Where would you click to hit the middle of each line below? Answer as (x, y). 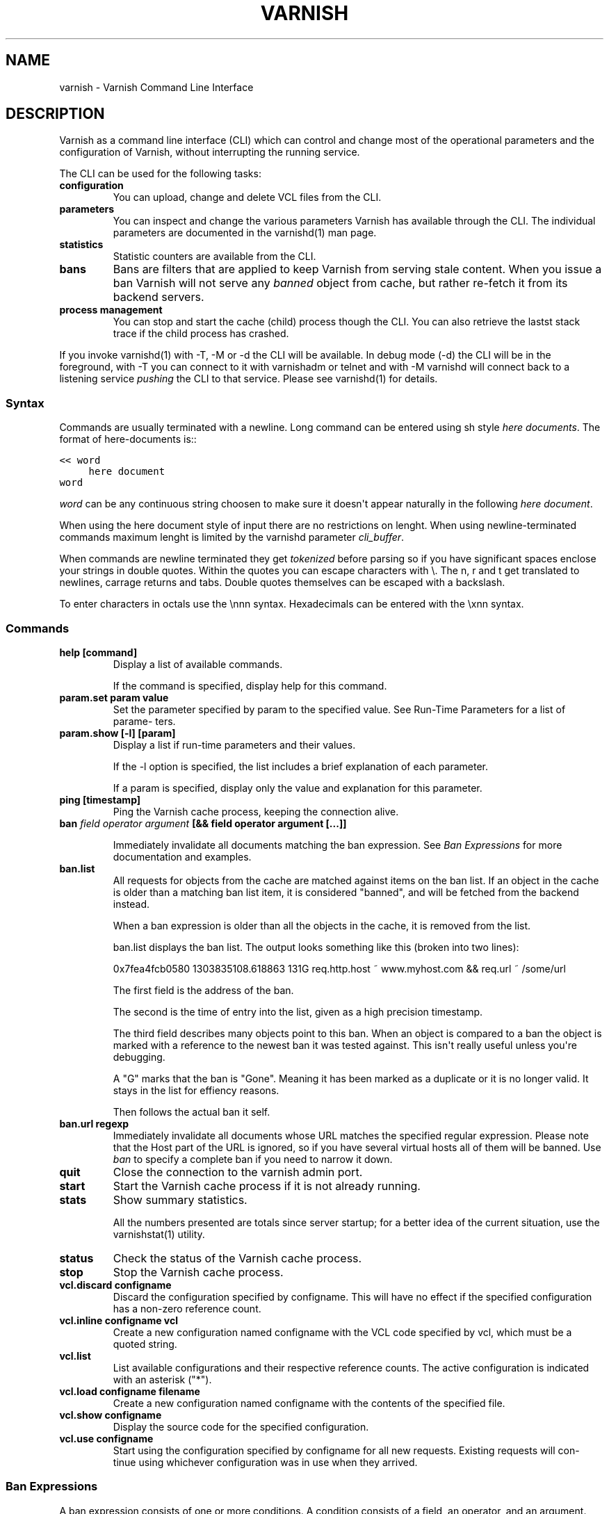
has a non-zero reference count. (187, 1308)
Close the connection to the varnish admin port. (238, 1172)
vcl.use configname (106, 1438)
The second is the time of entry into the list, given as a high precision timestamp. (298, 1011)
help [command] (98, 652)
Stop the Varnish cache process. (198, 1272)
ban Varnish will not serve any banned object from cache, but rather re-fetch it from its (340, 283)
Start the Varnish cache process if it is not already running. (267, 1186)
